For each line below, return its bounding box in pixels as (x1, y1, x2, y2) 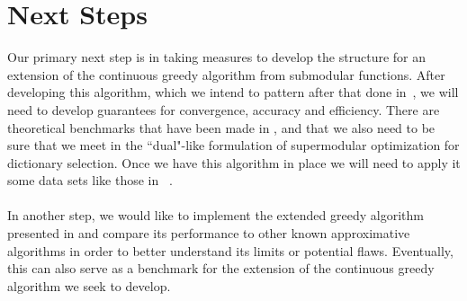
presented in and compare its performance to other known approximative (7, 224, 410, 243)
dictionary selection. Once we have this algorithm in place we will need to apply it (7, 153, 461, 172)
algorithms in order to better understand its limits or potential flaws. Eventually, (7, 241, 454, 260)
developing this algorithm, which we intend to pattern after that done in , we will (7, 83, 459, 102)
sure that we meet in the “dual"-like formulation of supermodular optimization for (7, 136, 460, 155)
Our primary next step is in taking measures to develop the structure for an (7, 48, 426, 66)
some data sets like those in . (7, 171, 173, 190)
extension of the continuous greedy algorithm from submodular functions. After (7, 65, 445, 84)
